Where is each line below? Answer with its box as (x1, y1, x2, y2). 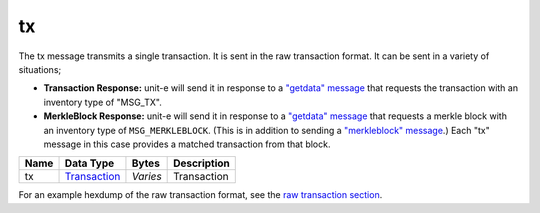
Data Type (64, 156, 115, 170)
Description (173, 156, 230, 170)
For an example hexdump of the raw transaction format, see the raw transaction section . (18, 189, 383, 201)
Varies (131, 170, 162, 184)
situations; (18, 63, 62, 75)
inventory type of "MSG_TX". (43, 96, 162, 108)
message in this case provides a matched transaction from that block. (43, 138, 331, 150)
